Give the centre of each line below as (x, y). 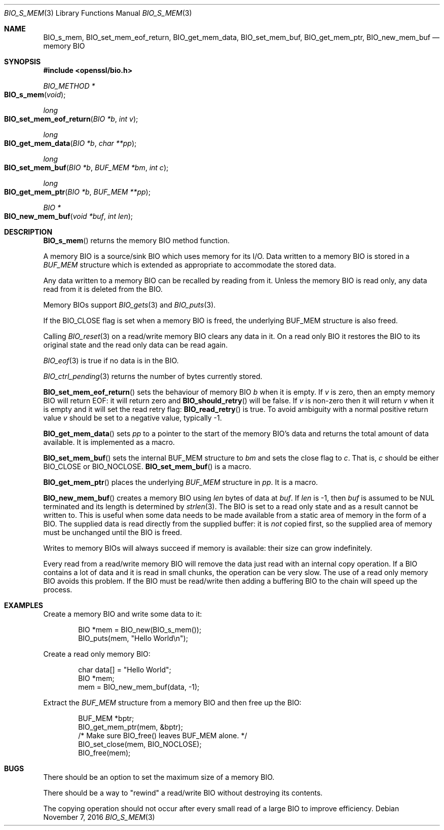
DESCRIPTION (28, 232)
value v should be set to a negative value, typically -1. (133, 418)
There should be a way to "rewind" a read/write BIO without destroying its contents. (183, 793)
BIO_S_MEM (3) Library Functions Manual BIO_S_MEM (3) (98, 13)
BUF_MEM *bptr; (106, 718)
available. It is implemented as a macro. (109, 442)
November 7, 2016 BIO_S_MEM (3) (99, 817)
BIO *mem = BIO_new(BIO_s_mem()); (140, 630)
